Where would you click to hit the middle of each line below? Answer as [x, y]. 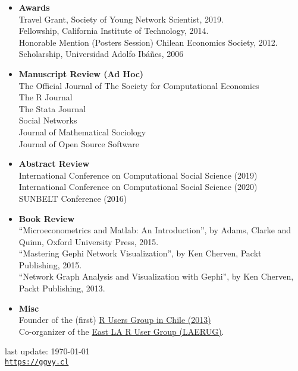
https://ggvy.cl [37, 362]
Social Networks [48, 120]
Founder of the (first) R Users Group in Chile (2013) [115, 320]
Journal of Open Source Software [79, 143]
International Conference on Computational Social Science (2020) [138, 187]
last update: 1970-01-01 [47, 351]
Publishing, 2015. [50, 264]
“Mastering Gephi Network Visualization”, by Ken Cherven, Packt [140, 253]
